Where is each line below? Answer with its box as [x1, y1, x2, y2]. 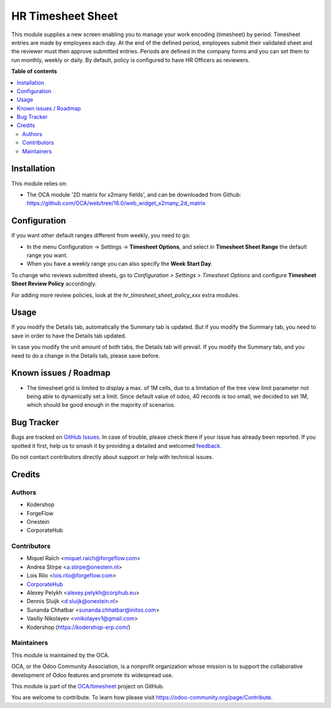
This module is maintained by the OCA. [11, 651, 110, 659]
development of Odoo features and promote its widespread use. [11, 671, 173, 679]
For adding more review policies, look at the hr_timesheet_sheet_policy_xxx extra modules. [11, 291, 240, 299]
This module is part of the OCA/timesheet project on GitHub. [11, 682, 164, 690]
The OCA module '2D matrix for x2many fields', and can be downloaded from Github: [26, 191, 242, 198]
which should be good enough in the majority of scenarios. [26, 401, 176, 409]
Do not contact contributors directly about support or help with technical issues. [11, 453, 214, 461]
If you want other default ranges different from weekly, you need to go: [11, 232, 191, 239]
